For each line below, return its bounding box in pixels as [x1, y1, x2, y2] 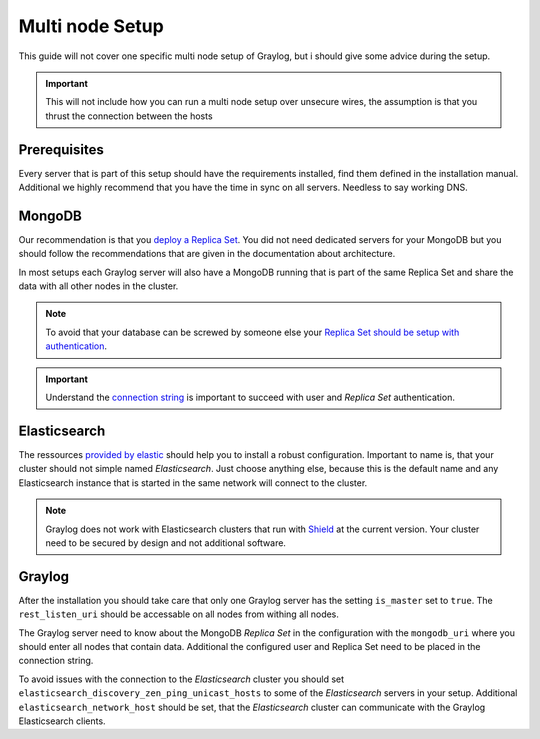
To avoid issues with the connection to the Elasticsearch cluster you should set [18, 673, 345, 685]
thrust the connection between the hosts [45, 110, 214, 122]
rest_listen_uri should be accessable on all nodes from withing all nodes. [18, 608, 340, 620]
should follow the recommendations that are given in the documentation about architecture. [18, 248, 396, 260]
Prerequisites [18, 141, 104, 158]
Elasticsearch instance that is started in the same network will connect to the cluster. [18, 476, 368, 489]
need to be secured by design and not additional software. [45, 536, 287, 549]
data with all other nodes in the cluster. [18, 280, 179, 292]
